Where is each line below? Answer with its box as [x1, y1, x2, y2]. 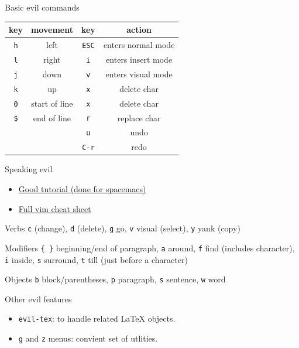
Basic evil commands [5, 1, 80, 13]
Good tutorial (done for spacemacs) [18, 183, 146, 195]
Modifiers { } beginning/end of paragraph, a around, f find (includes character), [5, 241, 295, 254]
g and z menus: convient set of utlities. [18, 332, 158, 344]
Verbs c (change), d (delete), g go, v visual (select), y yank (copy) [5, 222, 240, 234]
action [126, 23, 152, 36]
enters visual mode [105, 67, 173, 80]
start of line [31, 97, 73, 109]
